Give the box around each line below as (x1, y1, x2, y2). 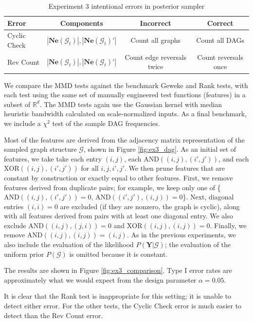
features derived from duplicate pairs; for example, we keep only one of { (4, 182, 221, 192)
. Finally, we (210, 220, 247, 230)
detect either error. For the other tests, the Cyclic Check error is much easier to (4, 301, 242, 311)
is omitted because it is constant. (69, 249, 168, 259)
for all (81, 163, 99, 173)
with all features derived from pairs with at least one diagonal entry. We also (4, 211, 233, 221)
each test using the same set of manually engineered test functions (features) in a (4, 89, 246, 100)
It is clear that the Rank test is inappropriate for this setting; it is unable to (4, 291, 232, 301)
